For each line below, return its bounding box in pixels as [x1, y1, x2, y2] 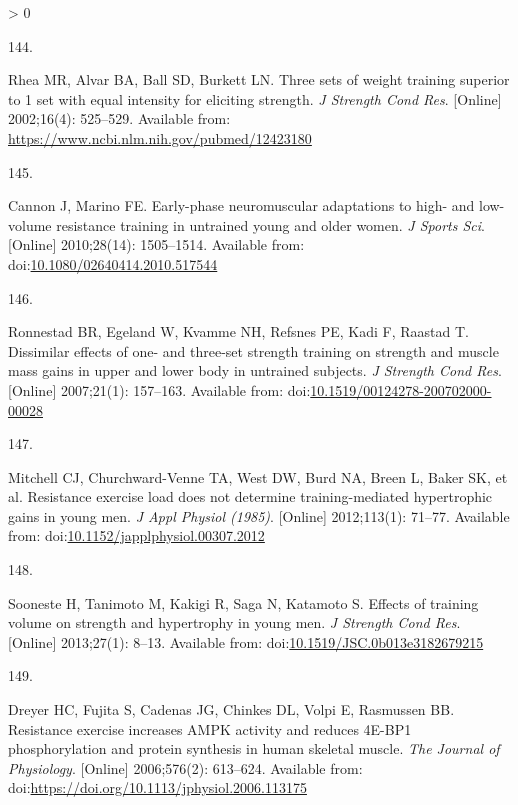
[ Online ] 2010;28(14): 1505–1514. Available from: [8, 234, 305, 255]
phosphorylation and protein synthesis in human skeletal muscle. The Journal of [8, 738, 500, 759]
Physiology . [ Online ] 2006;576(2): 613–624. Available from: [8, 757, 363, 778]
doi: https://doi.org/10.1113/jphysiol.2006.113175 [8, 777, 307, 798]
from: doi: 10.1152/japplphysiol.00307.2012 [8, 525, 265, 546]
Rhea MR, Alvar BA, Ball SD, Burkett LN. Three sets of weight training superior [8, 69, 510, 90]
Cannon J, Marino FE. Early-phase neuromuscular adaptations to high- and [8, 195, 475, 216]
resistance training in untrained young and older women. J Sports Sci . [56, 214, 485, 235]
